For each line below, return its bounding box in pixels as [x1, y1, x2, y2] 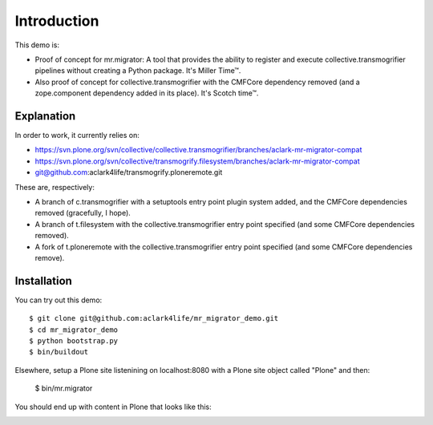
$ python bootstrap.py [29, 337, 119, 345]
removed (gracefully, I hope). [34, 208, 132, 218]
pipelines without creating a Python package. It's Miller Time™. [34, 66, 241, 75]
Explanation [14, 109, 76, 123]
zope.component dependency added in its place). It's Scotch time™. [34, 88, 259, 98]
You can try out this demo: [14, 295, 103, 305]
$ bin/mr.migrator [34, 383, 93, 393]
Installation [14, 273, 72, 288]
